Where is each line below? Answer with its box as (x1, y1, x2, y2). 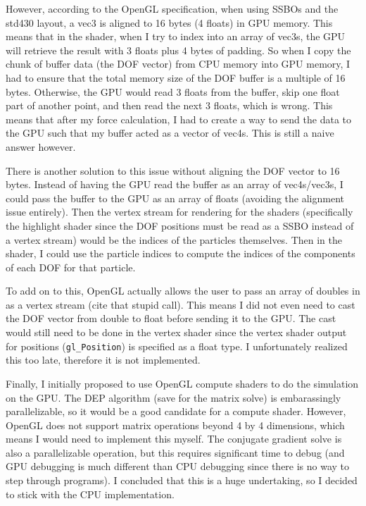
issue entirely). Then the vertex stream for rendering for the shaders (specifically (6, 204, 353, 219)
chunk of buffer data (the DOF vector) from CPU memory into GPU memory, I (6, 56, 351, 71)
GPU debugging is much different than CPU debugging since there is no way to (6, 459, 350, 474)
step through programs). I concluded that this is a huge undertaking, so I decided (6, 473, 358, 488)
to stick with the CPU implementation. (6, 486, 175, 501)
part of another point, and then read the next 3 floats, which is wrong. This (6, 98, 333, 113)
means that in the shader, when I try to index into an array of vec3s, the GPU (6, 29, 346, 44)
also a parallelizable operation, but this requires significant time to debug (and (6, 445, 345, 459)
